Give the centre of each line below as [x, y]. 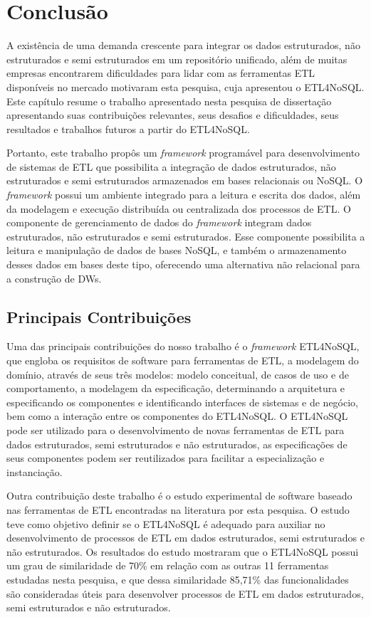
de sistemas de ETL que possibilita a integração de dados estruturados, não [171, 166]
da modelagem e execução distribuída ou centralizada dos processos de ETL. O [179, 208]
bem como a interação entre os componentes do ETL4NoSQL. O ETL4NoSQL [177, 416]
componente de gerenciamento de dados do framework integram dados [159, 222]
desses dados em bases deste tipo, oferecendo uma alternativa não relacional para [183, 264]
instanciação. [35, 471]
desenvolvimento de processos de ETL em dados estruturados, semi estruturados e [185, 538]
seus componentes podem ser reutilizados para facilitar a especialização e [166, 458]
